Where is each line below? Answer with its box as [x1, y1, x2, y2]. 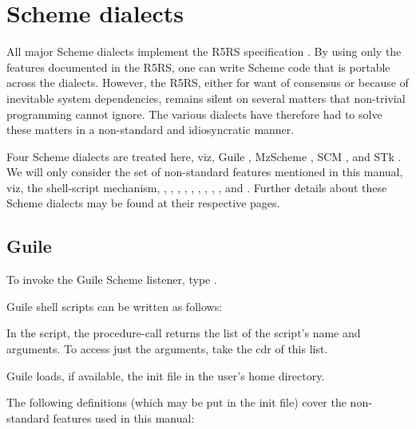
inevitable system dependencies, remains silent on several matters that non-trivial [6, 89, 406, 106]
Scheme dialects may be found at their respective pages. [6, 195, 280, 211]
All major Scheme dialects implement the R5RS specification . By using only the [6, 43, 402, 60]
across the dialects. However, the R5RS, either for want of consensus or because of [6, 74, 409, 91]
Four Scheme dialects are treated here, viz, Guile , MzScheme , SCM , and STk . [6, 148, 402, 164]
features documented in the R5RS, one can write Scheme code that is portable [6, 58, 390, 75]
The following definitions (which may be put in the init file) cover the [6, 394, 347, 411]
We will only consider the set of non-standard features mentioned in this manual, [6, 163, 403, 180]
